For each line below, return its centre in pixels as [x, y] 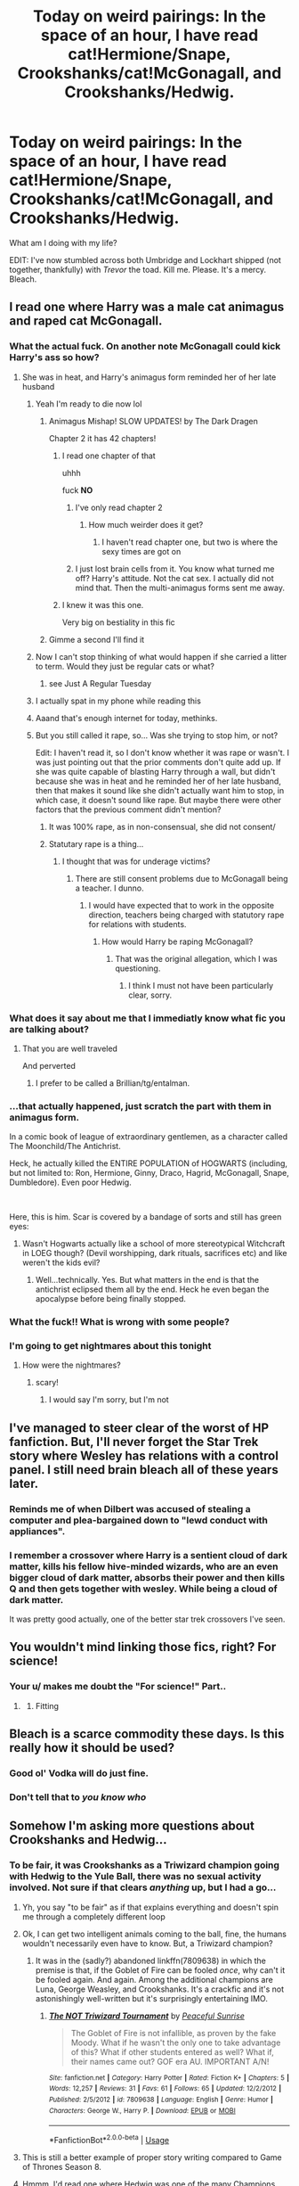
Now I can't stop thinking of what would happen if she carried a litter [161, 656]
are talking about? [49, 1029]
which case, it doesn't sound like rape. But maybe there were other [158, 800]
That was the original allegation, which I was [196, 958]
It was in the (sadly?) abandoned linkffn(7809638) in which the [151, 1960]
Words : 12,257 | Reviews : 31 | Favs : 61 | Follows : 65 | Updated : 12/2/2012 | [165, 2089]
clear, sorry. [150, 995]
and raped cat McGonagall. [86, 321]
